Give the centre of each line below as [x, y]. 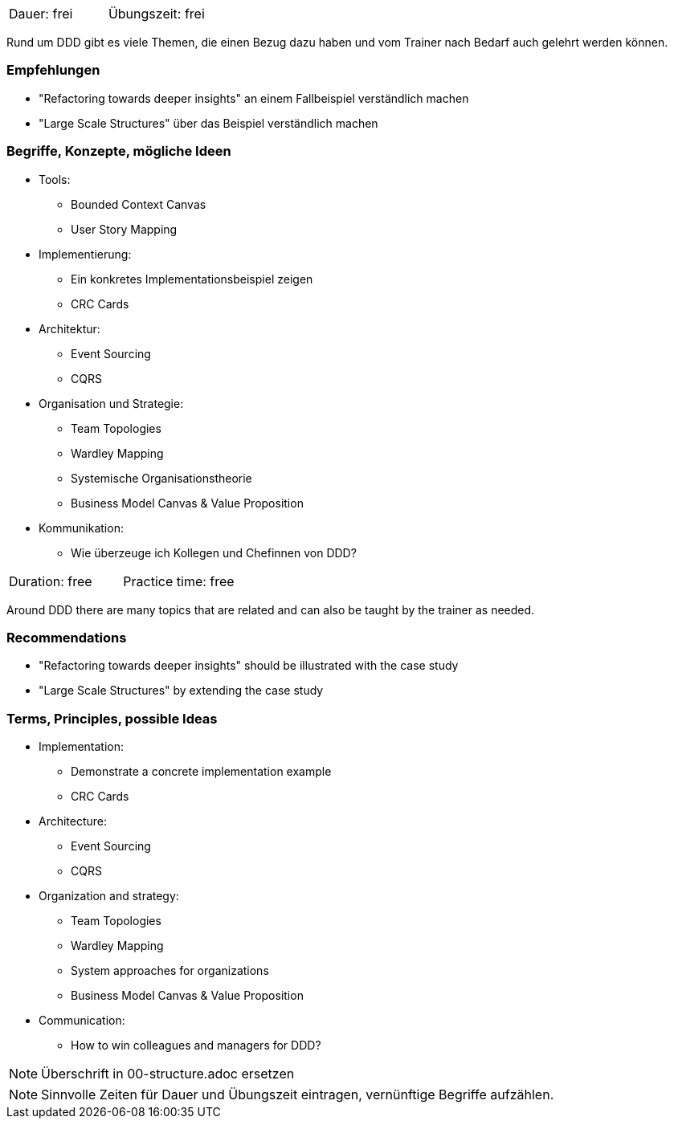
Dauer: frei [41, 14]
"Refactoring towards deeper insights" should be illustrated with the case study [249, 666]
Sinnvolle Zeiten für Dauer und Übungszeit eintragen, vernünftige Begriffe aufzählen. [298, 1094]
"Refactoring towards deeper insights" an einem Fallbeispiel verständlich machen [254, 98]
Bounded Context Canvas [139, 204]
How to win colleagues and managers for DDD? [196, 1045]
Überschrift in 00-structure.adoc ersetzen [168, 1074]
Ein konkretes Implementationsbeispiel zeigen [192, 279]
